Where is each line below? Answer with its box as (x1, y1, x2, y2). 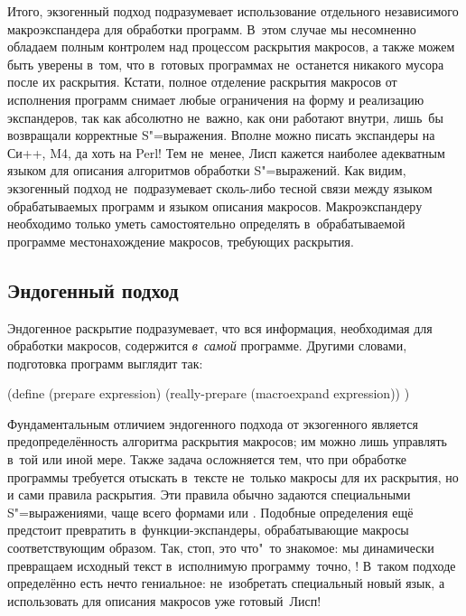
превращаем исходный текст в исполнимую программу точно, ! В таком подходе (7, 555, 456, 574)
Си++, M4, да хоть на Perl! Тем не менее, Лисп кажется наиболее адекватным (7, 143, 445, 162)
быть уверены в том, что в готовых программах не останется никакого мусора (7, 54, 444, 73)
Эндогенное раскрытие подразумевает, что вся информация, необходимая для (7, 318, 433, 337)
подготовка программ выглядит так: (7, 353, 203, 372)
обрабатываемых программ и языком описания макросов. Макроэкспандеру (7, 196, 423, 215)
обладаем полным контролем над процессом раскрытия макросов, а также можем (7, 37, 455, 56)
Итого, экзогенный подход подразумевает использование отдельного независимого (7, 2, 459, 20)
